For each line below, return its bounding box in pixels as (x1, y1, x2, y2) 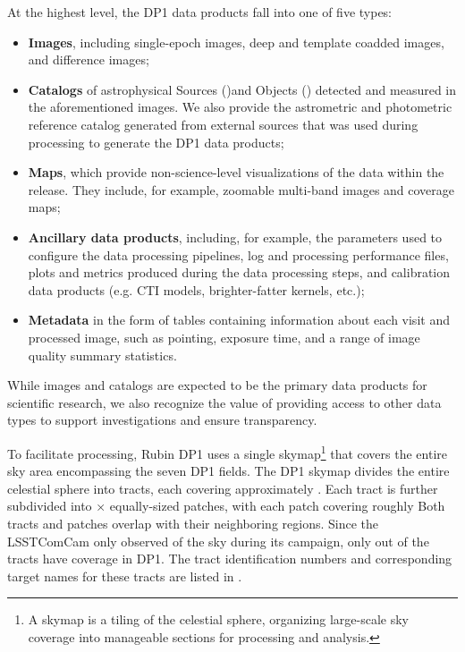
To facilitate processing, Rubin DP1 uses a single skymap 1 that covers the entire (7, 441, 448, 462)
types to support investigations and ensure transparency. (7, 411, 317, 429)
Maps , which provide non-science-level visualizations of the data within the (28, 163, 444, 182)
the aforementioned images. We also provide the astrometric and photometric (28, 97, 452, 116)
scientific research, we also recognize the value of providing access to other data (7, 393, 442, 411)
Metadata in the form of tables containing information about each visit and (28, 310, 450, 329)
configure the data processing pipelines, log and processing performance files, (28, 245, 449, 264)
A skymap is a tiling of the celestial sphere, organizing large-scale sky (28, 610, 410, 629)
